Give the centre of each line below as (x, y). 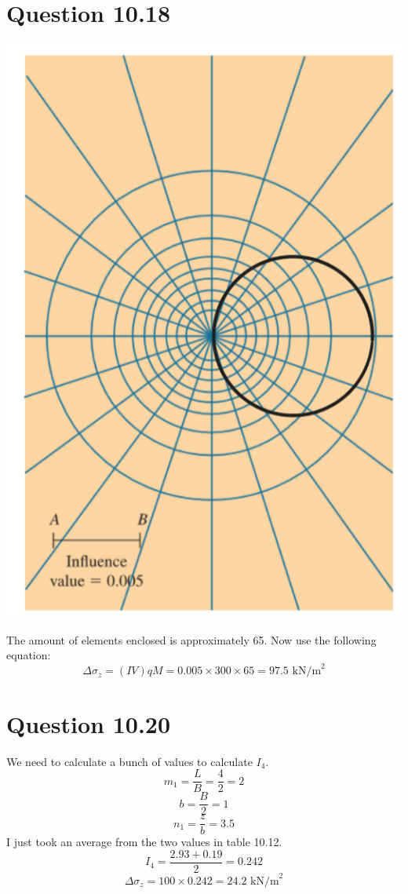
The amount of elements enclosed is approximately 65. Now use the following (191, 639)
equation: (29, 655)
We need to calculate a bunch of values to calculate (129, 761)
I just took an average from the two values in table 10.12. (144, 842)
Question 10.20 (89, 723)
